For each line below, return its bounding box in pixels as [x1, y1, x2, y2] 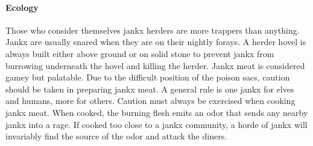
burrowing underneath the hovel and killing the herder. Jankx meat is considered [5, 59, 305, 71]
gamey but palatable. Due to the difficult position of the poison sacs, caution [5, 71, 290, 84]
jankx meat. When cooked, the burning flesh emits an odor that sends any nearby [5, 106, 308, 118]
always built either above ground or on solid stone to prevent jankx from [5, 47, 274, 59]
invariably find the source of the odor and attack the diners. [5, 130, 227, 142]
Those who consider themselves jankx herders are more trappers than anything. [5, 23, 300, 36]
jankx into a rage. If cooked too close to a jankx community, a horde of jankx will [5, 118, 308, 130]
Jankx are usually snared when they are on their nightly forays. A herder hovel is [5, 35, 306, 48]
